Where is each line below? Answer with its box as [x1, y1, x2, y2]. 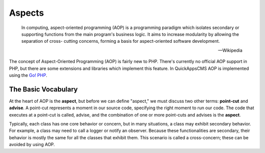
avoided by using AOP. [9, 142, 55, 148]
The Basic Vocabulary [9, 85, 78, 93]
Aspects [9, 7, 44, 18]
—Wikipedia [218, 47, 242, 53]
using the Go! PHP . [9, 72, 48, 78]
